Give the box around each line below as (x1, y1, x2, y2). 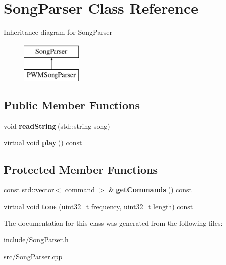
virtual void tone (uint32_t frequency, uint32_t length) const (4, 201, 193, 212)
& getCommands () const (108, 184, 192, 195)
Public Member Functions (4, 97, 140, 113)
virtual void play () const (4, 137, 82, 147)
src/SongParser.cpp (4, 251, 63, 261)
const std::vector (4, 184, 54, 195)
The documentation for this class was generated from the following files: (4, 218, 223, 228)
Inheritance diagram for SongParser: (4, 27, 114, 37)
